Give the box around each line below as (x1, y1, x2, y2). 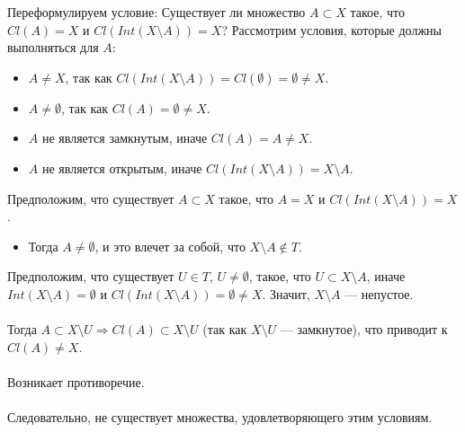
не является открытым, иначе (41, 158, 202, 177)
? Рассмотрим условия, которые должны (221, 20, 442, 39)
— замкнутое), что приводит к (280, 320, 448, 339)
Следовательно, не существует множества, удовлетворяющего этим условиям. (7, 408, 433, 427)
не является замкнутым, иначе (41, 128, 208, 147)
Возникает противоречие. (7, 372, 145, 391)
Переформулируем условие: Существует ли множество (7, 3, 306, 21)
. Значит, (262, 284, 310, 303)
